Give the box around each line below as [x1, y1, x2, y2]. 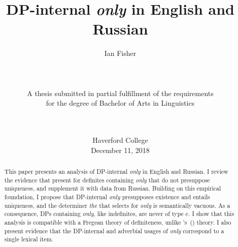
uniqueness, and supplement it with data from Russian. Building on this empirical [4, 184, 221, 193]
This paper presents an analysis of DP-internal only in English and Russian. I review [4, 167, 228, 176]
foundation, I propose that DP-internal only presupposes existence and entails [4, 193, 210, 201]
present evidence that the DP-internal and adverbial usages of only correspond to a [4, 226, 224, 235]
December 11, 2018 [91, 144, 150, 155]
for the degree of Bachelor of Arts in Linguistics [46, 98, 195, 108]
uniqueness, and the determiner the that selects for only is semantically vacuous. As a [4, 201, 230, 209]
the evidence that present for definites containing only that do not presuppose [4, 175, 210, 184]
